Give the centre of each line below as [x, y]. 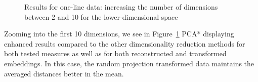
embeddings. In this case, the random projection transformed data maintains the [129, 63]
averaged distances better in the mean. [64, 73]
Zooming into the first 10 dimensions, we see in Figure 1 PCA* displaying [119, 34]
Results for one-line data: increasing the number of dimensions [121, 7]
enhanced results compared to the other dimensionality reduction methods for [125, 43]
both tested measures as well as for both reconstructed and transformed [115, 53]
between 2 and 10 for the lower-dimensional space [101, 16]
